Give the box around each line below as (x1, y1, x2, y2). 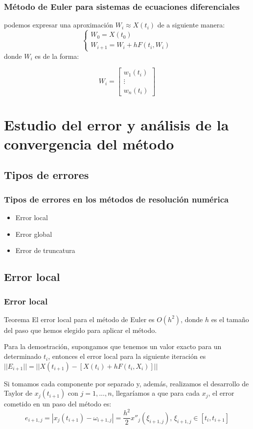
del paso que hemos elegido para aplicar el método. (4, 325, 157, 335)
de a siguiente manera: (157, 20, 225, 30)
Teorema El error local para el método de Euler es (4, 314, 155, 324)
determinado (4, 351, 42, 361)
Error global (15, 228, 52, 239)
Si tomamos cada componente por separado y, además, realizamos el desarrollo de (4, 378, 249, 388)
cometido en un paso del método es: (4, 399, 112, 409)
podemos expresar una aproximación (4, 20, 114, 30)
